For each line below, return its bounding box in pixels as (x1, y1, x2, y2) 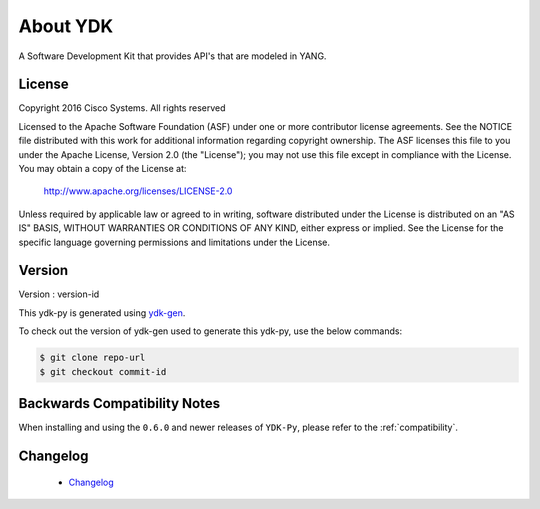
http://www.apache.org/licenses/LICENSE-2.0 (43, 185, 233, 197)
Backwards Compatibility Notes (18, 395, 220, 412)
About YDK (18, 15, 114, 37)
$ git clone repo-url (39, 352, 146, 364)
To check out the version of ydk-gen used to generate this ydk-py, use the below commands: (18, 325, 403, 337)
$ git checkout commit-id (39, 366, 167, 377)
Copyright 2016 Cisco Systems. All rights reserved (18, 102, 226, 114)
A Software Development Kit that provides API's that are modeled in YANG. (18, 50, 327, 62)
